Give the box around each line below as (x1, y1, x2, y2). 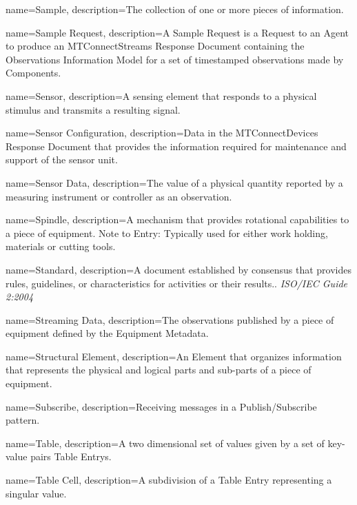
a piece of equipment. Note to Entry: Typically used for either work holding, (6, 225, 328, 240)
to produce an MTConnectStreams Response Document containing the (6, 39, 305, 53)
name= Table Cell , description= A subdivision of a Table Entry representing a (6, 473, 332, 487)
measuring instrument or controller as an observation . (6, 189, 232, 203)
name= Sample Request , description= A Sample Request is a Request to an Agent (6, 25, 349, 39)
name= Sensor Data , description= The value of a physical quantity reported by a (6, 175, 343, 189)
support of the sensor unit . (6, 152, 118, 167)
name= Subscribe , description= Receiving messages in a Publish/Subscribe (6, 399, 317, 413)
